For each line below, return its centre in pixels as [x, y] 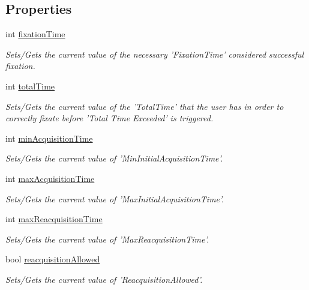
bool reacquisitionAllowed [53, 259]
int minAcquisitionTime [49, 138]
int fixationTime [35, 34]
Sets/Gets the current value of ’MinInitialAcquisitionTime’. [114, 158]
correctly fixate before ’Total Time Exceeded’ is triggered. [109, 118]
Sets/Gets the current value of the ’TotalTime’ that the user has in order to [145, 106]
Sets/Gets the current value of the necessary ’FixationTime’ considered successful [155, 54]
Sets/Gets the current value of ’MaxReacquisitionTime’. [107, 239]
